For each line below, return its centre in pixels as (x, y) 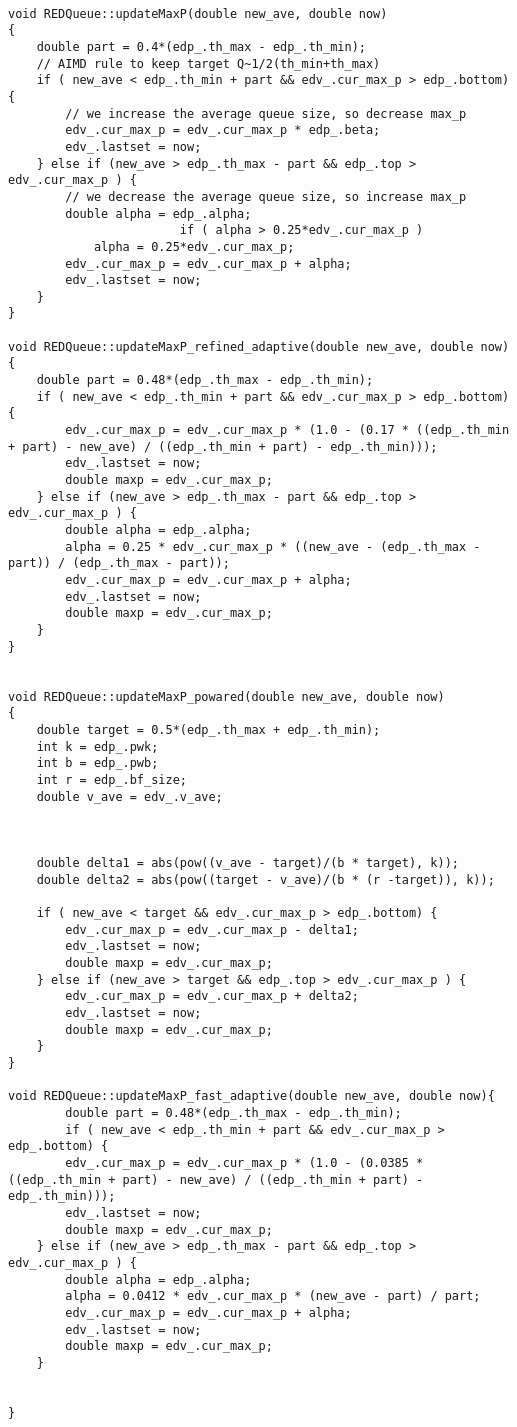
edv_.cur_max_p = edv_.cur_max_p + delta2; (212, 996)
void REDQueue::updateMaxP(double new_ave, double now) (198, 13)
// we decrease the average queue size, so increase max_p (266, 196)
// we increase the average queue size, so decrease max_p (266, 113)
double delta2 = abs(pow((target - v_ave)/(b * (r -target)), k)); (265, 879)
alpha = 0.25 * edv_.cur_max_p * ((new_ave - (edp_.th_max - (273, 546)
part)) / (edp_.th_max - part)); (119, 563)
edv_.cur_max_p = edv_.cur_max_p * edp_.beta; (223, 130)
